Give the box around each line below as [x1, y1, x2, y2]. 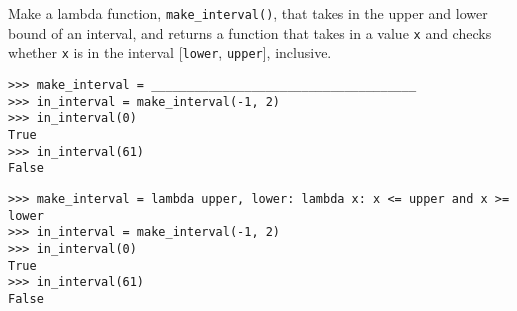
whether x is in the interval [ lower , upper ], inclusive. [8, 42, 332, 63]
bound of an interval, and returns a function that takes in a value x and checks [8, 22, 492, 43]
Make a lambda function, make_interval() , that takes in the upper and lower [8, 3, 488, 23]
